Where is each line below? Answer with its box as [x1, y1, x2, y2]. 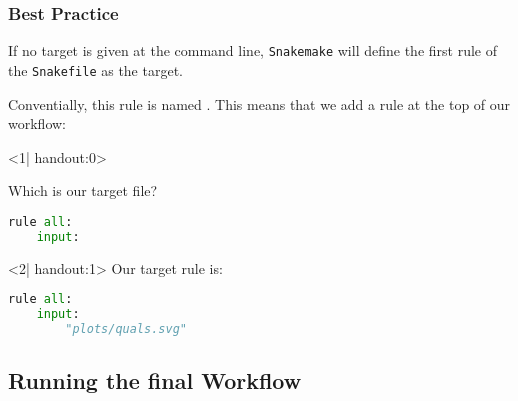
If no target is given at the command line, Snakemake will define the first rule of [8, 40, 497, 61]
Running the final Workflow [8, 365, 302, 396]
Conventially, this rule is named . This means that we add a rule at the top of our [8, 93, 511, 114]
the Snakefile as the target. [8, 59, 183, 80]
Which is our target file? [8, 180, 158, 201]
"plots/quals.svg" [65, 322, 187, 336]
